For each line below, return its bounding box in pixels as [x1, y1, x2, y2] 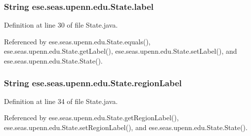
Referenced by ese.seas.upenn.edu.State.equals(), [4, 36, 151, 46]
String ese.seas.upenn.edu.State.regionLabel [4, 76, 182, 89]
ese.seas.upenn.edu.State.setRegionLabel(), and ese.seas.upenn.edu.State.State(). [4, 122, 248, 132]
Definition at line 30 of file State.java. [4, 20, 118, 30]
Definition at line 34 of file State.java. [4, 96, 118, 106]
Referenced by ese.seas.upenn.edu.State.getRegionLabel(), [4, 112, 179, 123]
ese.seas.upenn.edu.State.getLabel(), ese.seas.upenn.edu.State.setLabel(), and [4, 46, 237, 56]
